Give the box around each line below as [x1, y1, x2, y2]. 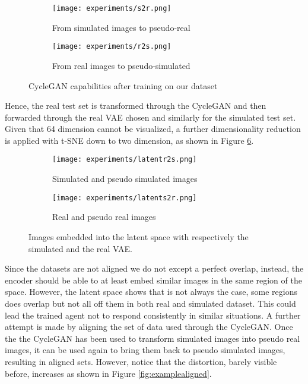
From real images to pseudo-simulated [52, 59, 190, 71]
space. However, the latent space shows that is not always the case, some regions [5, 285, 297, 298]
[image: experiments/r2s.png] [52, 42, 172, 51]
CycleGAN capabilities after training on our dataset [28, 79, 218, 92]
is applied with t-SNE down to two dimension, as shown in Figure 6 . [5, 134, 254, 146]
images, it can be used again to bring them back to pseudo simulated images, [5, 344, 285, 356]
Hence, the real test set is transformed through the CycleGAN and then [5, 99, 266, 112]
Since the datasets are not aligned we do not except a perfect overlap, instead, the [5, 262, 304, 275]
